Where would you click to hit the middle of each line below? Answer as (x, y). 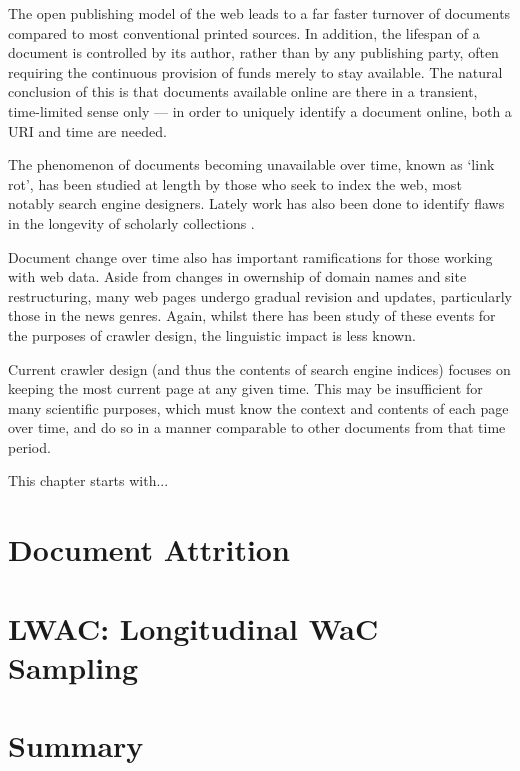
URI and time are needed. (87, 130)
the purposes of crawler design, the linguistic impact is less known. (212, 334)
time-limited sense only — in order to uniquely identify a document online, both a (260, 110)
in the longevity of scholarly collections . (131, 222)
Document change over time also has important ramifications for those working (250, 256)
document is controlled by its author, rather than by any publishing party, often (253, 52)
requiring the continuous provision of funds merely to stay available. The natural (255, 71)
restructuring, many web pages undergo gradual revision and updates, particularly (260, 295)
